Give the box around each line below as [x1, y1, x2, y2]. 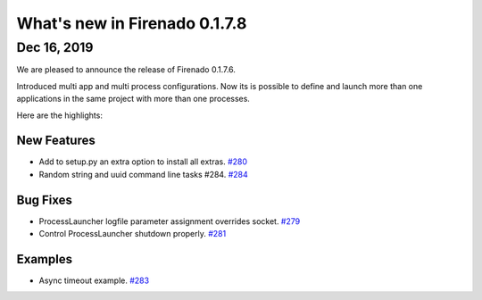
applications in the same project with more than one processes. [16, 94, 250, 104]
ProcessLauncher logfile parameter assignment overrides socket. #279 [38, 215, 301, 227]
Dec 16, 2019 [16, 39, 94, 55]
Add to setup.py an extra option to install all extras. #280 [38, 156, 248, 167]
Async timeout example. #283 [38, 275, 150, 286]
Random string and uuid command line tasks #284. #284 [38, 169, 249, 179]
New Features [16, 133, 96, 148]
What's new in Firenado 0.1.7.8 [16, 13, 247, 33]
